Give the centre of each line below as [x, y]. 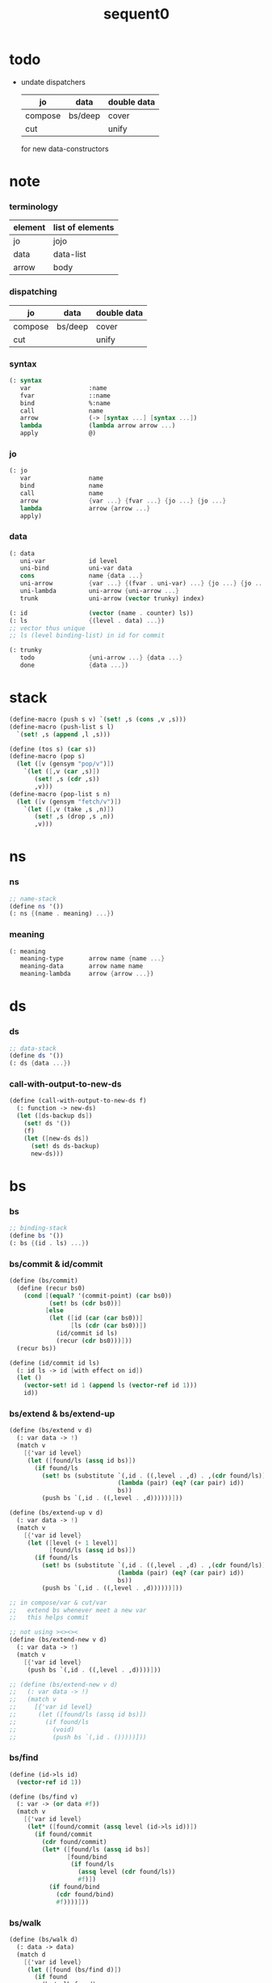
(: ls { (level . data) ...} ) [87, 621]
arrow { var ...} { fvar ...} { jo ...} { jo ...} [123, 501]
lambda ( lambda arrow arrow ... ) [98, 426]
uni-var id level [69, 561]
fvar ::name [65, 396]
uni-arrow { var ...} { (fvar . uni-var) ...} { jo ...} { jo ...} [144, 583]
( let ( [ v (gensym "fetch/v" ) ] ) [69, 802]
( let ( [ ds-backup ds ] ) [54, 1116]
